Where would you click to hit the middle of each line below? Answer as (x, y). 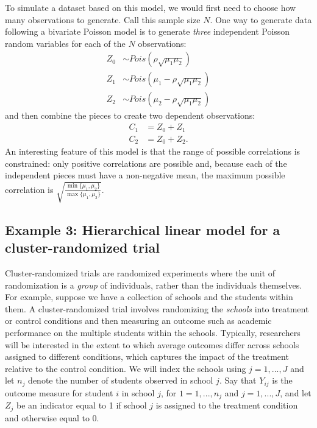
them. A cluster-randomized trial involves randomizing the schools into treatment (157, 308)
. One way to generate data (261, 19)
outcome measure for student (59, 392)
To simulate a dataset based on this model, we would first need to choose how (151, 7)
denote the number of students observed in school (121, 380)
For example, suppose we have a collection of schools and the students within (149, 297)
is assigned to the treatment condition (227, 405)
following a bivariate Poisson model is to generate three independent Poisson (148, 31)
